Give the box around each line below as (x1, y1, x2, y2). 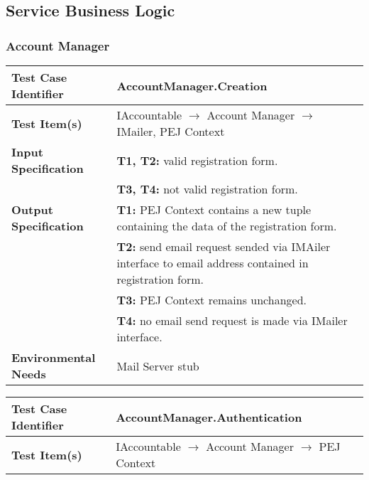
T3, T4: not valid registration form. (116, 181, 298, 197)
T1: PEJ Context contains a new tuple (116, 201, 312, 218)
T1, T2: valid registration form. (116, 151, 278, 169)
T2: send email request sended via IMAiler (116, 238, 331, 255)
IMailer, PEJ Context (116, 123, 225, 139)
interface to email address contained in (116, 255, 309, 271)
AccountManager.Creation (116, 77, 268, 94)
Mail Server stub (116, 357, 199, 374)
